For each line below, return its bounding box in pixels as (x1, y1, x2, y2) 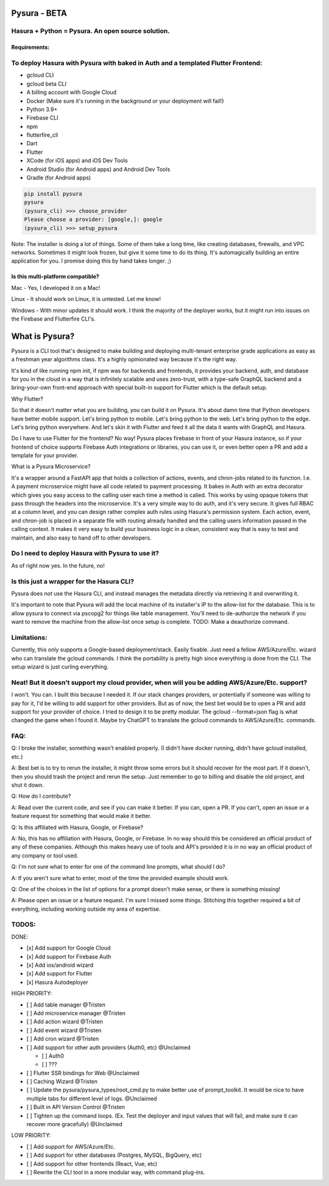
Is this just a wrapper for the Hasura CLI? (11, 577, 134, 585)
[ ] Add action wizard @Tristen (26, 1018, 104, 1025)
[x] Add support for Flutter (26, 970, 93, 977)
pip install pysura (24, 190, 82, 197)
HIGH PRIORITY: (11, 989, 52, 997)
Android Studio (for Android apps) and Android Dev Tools (26, 165, 171, 173)
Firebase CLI (26, 114, 58, 121)
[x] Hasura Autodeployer (26, 978, 88, 986)
